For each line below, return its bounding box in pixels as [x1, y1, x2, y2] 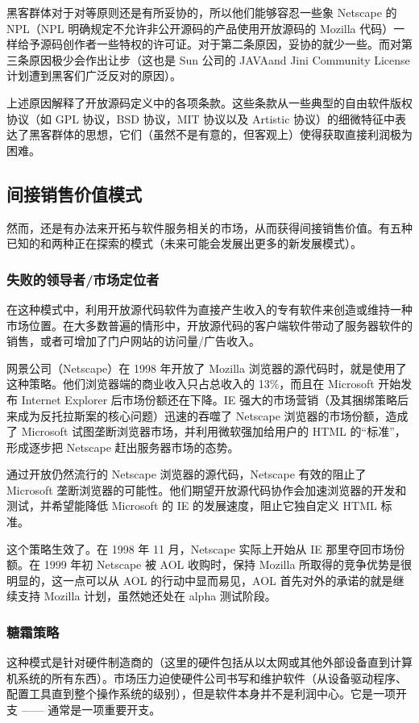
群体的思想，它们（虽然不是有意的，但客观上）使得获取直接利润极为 [51, 126, 413, 143]
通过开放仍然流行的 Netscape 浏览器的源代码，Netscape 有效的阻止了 [6, 466, 367, 483]
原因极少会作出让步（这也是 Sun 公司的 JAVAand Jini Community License [28, 51, 410, 68]
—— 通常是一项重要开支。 [21, 701, 161, 718]
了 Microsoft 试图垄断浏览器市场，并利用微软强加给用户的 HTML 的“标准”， [6, 423, 406, 440]
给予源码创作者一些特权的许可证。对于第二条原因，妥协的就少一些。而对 [17, 36, 401, 52]
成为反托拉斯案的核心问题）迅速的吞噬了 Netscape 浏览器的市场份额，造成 [17, 407, 409, 424]
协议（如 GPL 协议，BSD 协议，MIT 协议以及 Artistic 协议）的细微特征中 [6, 110, 396, 127]
